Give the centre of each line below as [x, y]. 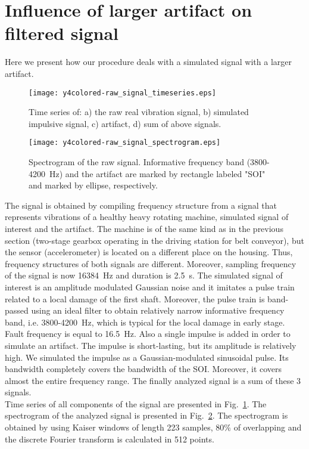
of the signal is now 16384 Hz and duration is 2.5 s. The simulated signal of [144, 275]
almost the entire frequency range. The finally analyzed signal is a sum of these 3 [153, 380]
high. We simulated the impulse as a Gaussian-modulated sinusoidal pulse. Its [147, 357]
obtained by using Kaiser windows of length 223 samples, [109, 427]
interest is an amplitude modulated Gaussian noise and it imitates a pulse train [150, 287]
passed [17, 310]
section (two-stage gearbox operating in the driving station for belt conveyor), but [154, 240]
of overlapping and [268, 427]
